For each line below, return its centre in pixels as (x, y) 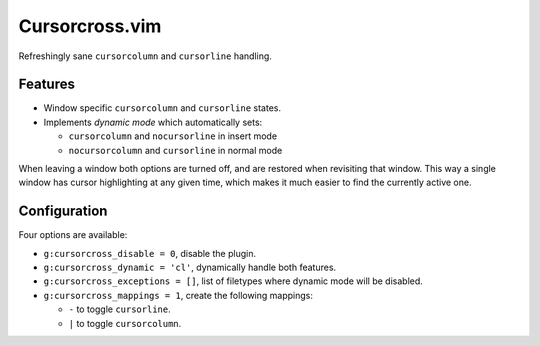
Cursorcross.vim (90, 26)
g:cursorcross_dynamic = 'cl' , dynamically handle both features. (190, 267)
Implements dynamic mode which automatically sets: (153, 122)
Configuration (63, 211)
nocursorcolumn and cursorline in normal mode (175, 150)
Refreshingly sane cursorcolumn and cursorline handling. (145, 56)
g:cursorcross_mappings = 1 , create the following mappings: (178, 295)
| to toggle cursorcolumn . (125, 323)
